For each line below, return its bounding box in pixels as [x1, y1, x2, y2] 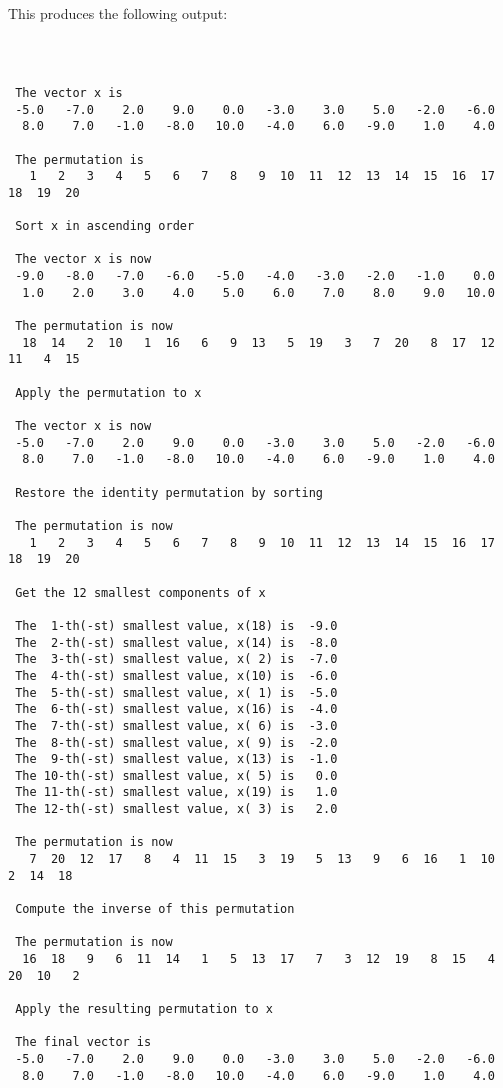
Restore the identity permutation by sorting [15, 485, 323, 500]
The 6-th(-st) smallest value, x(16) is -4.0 [15, 702, 338, 717]
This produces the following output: [8, 3, 228, 23]
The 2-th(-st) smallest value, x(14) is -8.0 [15, 635, 338, 650]
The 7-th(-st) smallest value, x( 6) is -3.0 [15, 718, 338, 733]
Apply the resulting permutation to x [15, 1002, 273, 1016]
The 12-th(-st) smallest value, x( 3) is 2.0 [15, 802, 338, 817]
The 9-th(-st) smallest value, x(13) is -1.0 [15, 752, 338, 767]
